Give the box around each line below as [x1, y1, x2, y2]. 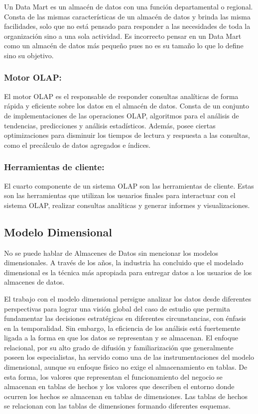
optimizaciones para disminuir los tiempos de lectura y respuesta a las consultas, [4, 130, 250, 140]
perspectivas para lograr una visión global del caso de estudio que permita [4, 303, 231, 313]
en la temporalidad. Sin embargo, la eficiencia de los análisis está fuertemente [4, 322, 241, 333]
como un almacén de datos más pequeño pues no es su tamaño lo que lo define [4, 40, 244, 51]
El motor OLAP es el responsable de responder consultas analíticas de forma [4, 91, 239, 101]
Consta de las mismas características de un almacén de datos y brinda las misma [4, 11, 251, 21]
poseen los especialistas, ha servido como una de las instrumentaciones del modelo [4, 352, 254, 362]
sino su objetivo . [4, 50, 54, 60]
